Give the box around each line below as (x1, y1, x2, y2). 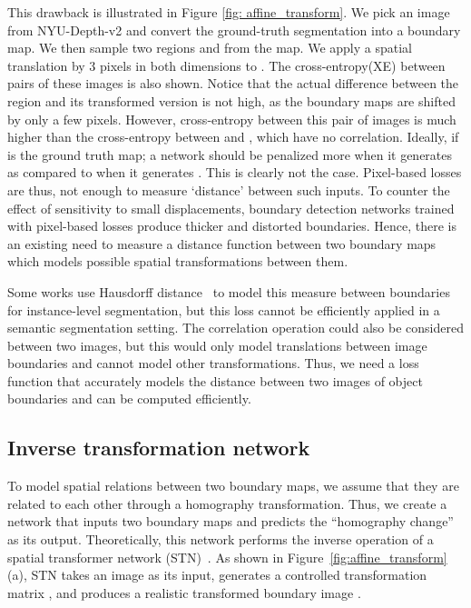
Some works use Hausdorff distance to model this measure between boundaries (7, 282, 450, 301)
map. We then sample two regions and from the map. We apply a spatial (7, 38, 412, 57)
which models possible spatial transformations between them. (7, 252, 348, 271)
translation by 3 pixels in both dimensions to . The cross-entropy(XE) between (7, 55, 446, 75)
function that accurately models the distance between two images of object (7, 371, 423, 390)
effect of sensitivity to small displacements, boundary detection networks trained (7, 198, 455, 217)
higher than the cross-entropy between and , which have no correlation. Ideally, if (7, 127, 459, 146)
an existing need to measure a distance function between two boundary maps (7, 234, 437, 253)
